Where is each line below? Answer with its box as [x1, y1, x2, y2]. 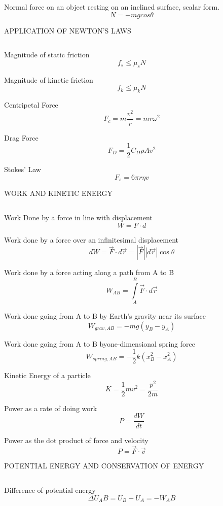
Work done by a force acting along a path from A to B [4, 267, 174, 278]
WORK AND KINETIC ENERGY [4, 188, 113, 198]
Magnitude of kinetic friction [4, 74, 93, 85]
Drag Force [4, 132, 39, 143]
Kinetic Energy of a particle [4, 370, 91, 381]
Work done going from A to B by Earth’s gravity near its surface [4, 310, 206, 321]
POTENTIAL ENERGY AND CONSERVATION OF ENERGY [4, 460, 204, 471]
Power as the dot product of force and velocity [4, 434, 148, 445]
